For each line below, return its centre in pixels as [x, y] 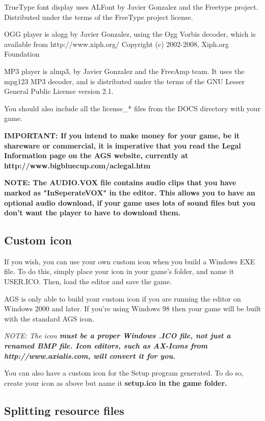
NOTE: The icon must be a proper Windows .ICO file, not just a [117, 336]
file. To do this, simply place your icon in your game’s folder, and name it [119, 271]
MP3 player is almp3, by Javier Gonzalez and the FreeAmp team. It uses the [124, 71]
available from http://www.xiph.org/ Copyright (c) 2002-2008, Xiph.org [116, 44]
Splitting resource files [64, 410]
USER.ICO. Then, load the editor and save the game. [88, 281]
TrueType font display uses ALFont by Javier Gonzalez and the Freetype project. [131, 7]
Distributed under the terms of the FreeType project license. [99, 17]
